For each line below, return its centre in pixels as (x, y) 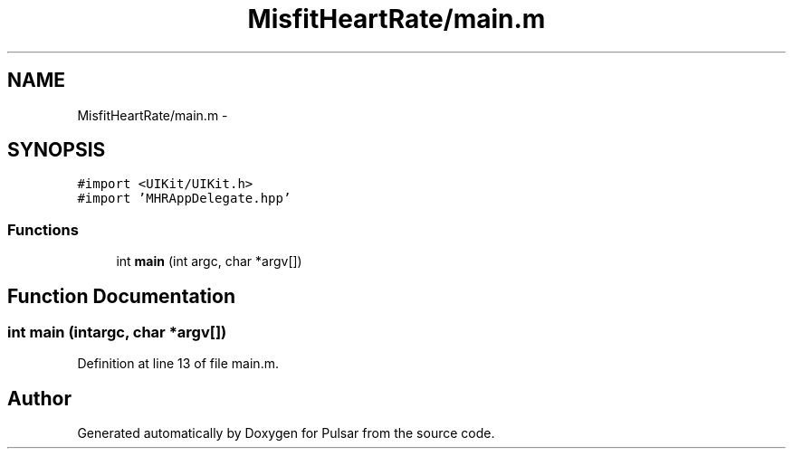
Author (39, 398)
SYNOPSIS (57, 150)
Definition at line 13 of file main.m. (178, 364)
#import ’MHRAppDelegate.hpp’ (184, 199)
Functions (43, 229)
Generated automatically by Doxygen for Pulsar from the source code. (286, 433)
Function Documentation (121, 296)
